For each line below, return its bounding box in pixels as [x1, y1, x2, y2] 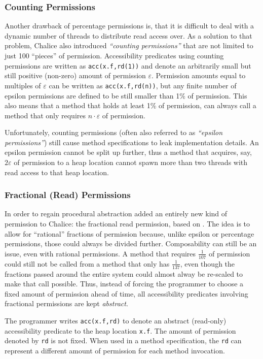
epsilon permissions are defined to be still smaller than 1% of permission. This [5, 90, 247, 101]
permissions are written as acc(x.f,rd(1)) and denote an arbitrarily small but [5, 60, 251, 71]
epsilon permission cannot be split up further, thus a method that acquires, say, [5, 147, 252, 157]
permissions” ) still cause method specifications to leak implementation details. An [5, 137, 259, 147]
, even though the [180, 258, 235, 269]
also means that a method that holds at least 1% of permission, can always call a [5, 100, 256, 111]
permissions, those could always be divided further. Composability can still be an [5, 238, 257, 249]
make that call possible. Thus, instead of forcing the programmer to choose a [5, 278, 244, 289]
